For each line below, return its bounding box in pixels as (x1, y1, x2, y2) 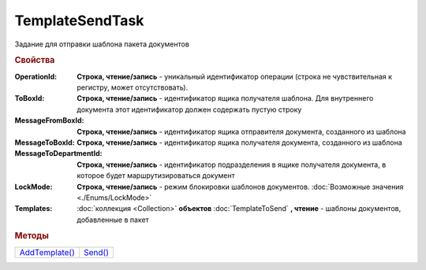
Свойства (14, 55, 55, 66)
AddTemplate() (19, 246, 75, 257)
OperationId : (14, 72, 58, 81)
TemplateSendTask (14, 12, 144, 29)
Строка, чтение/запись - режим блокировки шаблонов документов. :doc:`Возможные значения (77, 182, 404, 191)
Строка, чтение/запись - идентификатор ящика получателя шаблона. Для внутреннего (77, 94, 374, 103)
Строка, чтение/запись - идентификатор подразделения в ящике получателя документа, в (77, 160, 387, 169)
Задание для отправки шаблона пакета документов (14, 39, 189, 49)
